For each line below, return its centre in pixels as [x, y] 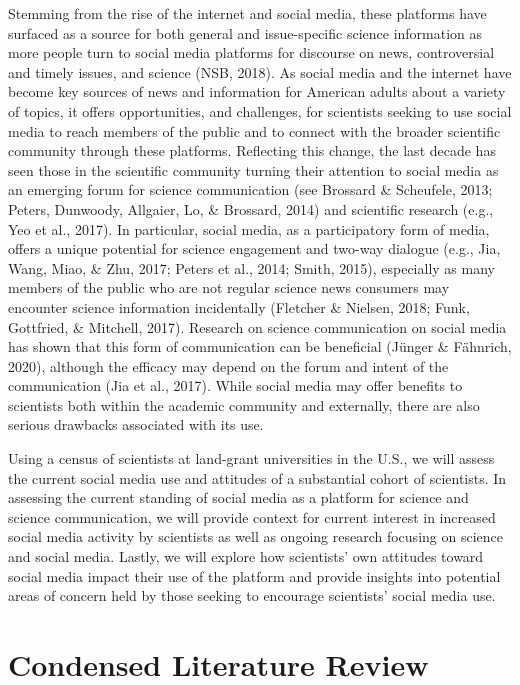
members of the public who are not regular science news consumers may [229, 287]
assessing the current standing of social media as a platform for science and [238, 497]
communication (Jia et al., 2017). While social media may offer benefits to [235, 385]
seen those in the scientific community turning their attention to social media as [253, 169]
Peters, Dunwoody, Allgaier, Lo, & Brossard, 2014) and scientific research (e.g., [251, 208]
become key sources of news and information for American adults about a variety [257, 91]
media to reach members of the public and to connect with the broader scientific [254, 130]
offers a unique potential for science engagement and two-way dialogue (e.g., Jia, [254, 248]
